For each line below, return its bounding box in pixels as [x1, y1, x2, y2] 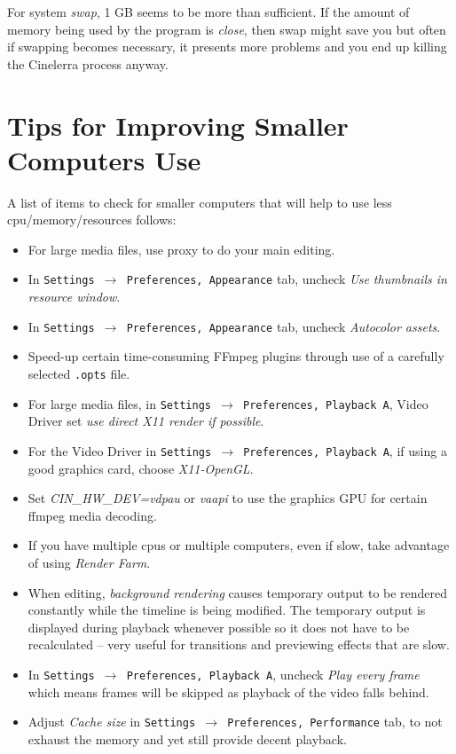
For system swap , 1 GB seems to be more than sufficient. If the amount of [7, 3, 410, 20]
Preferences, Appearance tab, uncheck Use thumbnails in [126, 270, 447, 288]
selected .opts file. [28, 364, 130, 382]
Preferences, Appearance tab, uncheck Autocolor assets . [126, 317, 441, 335]
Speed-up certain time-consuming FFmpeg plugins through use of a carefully [28, 347, 444, 365]
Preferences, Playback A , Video [243, 394, 428, 412]
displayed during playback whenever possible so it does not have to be [28, 617, 410, 636]
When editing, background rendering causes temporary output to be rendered [28, 583, 448, 601]
